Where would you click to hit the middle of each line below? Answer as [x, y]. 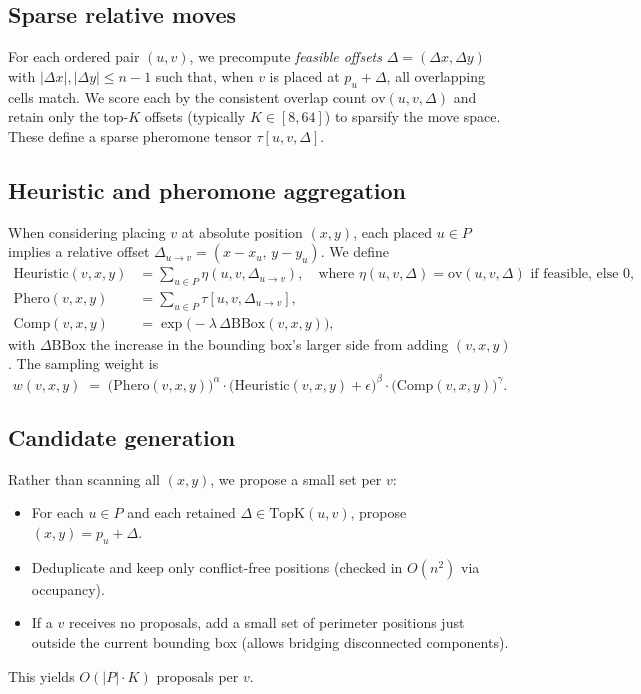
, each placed [393, 231]
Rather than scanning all [84, 478]
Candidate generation [122, 436]
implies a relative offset [79, 251]
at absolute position [242, 231]
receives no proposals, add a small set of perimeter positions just [266, 622]
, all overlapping [436, 75]
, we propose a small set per [296, 478]
